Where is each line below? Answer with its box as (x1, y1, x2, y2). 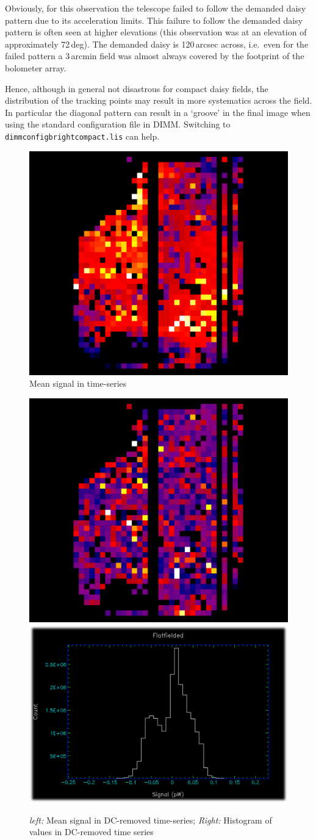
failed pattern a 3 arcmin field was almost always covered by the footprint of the (5, 49, 304, 62)
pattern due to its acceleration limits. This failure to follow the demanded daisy (5, 13, 303, 26)
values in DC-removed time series (29, 825, 154, 838)
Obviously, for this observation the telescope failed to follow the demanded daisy (5, 2, 306, 14)
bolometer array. (5, 61, 66, 74)
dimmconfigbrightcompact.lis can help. (5, 129, 160, 142)
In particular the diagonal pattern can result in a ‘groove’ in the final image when (5, 106, 311, 118)
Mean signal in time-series (29, 377, 127, 390)
